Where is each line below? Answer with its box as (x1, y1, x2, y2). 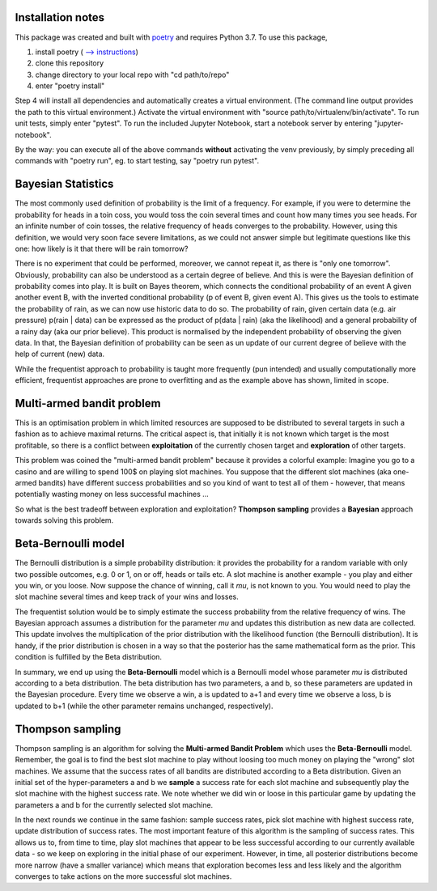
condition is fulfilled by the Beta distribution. (15, 652, 162, 662)
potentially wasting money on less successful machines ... (15, 490, 210, 499)
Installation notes (15, 11, 105, 24)
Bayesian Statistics (15, 177, 114, 191)
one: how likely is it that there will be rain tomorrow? (15, 244, 189, 253)
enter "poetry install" (35, 81, 105, 91)
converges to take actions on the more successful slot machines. (15, 872, 232, 881)
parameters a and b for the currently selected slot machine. (15, 800, 214, 809)
